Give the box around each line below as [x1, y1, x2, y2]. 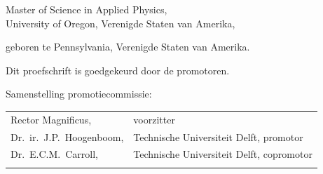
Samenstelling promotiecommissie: [6, 86, 152, 101]
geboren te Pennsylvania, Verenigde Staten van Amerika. [6, 39, 250, 54]
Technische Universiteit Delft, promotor [133, 129, 303, 144]
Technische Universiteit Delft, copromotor [133, 147, 312, 161]
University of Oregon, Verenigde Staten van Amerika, [6, 15, 235, 30]
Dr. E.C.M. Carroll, [11, 147, 98, 161]
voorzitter [133, 112, 175, 126]
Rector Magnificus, [11, 112, 92, 126]
